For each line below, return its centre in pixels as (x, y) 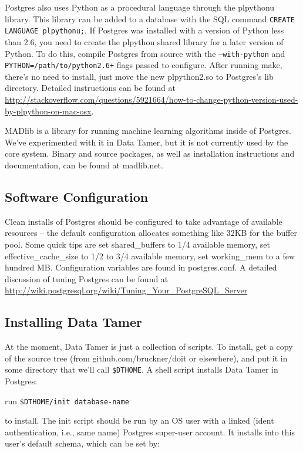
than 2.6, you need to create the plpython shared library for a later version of (144, 41)
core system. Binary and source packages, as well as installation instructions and (150, 153)
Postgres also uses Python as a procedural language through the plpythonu (140, 7)
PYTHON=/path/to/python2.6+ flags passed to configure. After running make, (144, 65)
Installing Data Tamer (73, 322)
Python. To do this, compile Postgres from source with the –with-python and (145, 53)
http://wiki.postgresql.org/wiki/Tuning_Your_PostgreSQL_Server (126, 290)
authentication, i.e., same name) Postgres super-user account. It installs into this (150, 432)
